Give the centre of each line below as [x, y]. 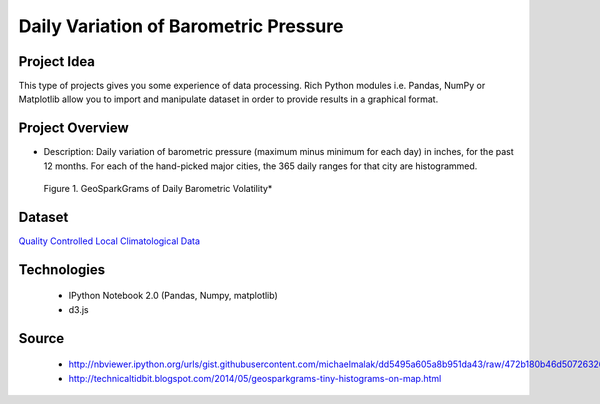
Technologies [62, 269]
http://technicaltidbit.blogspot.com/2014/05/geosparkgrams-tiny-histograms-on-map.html [255, 378]
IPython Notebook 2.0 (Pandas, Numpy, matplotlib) [173, 296]
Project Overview [73, 128]
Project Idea [56, 61]
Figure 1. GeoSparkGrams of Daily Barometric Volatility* [158, 189]
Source [41, 338]
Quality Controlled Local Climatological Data [109, 241]
